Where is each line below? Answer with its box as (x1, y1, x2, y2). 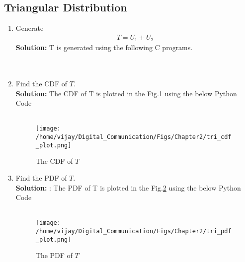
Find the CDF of (15, 78, 68, 89)
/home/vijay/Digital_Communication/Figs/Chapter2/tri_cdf (35, 133, 232, 141)
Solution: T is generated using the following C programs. (15, 42, 193, 53)
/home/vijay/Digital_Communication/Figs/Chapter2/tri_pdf (35, 228, 232, 235)
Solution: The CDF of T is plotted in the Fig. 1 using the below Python (15, 88, 237, 98)
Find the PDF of (15, 173, 67, 183)
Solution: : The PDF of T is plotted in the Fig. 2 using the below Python (15, 182, 241, 193)
